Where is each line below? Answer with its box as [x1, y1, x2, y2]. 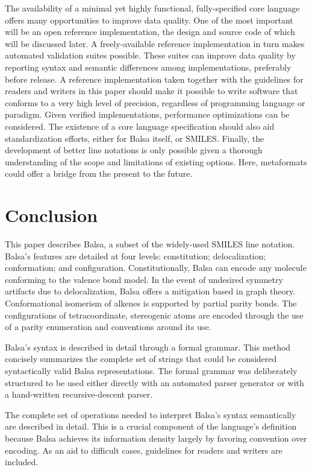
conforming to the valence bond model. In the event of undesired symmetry [5, 273, 283, 285]
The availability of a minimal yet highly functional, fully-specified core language [5, 2, 300, 14]
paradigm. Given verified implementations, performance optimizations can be [5, 108, 290, 121]
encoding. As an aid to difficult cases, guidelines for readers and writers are [5, 443, 282, 456]
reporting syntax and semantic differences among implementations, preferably [5, 60, 292, 73]
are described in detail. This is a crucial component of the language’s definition [5, 420, 297, 433]
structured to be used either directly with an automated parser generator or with [5, 376, 304, 389]
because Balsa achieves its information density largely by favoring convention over [5, 431, 307, 444]
